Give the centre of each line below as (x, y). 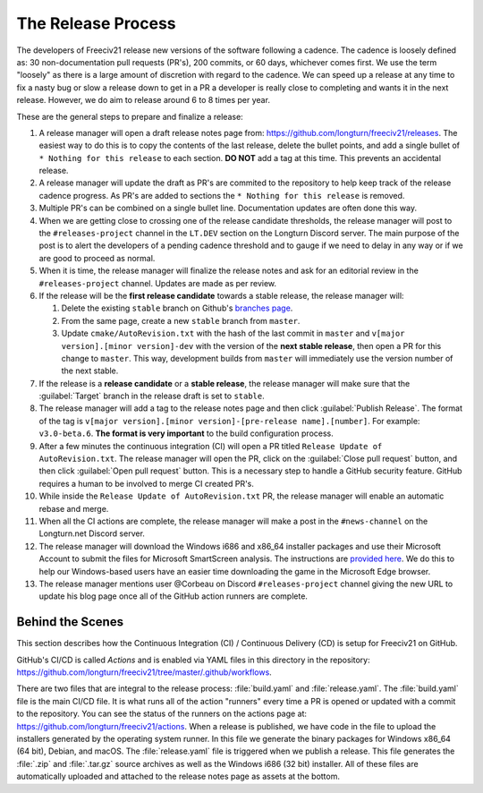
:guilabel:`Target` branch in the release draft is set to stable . (152, 396)
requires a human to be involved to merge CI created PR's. (147, 483)
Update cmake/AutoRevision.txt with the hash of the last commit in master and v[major (233, 333)
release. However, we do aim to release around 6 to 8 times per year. (143, 100)
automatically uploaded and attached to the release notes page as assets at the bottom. (178, 776)
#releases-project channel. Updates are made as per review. (158, 283)
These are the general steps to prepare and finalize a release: (130, 116)
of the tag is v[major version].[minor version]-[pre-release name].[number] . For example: (229, 421)
